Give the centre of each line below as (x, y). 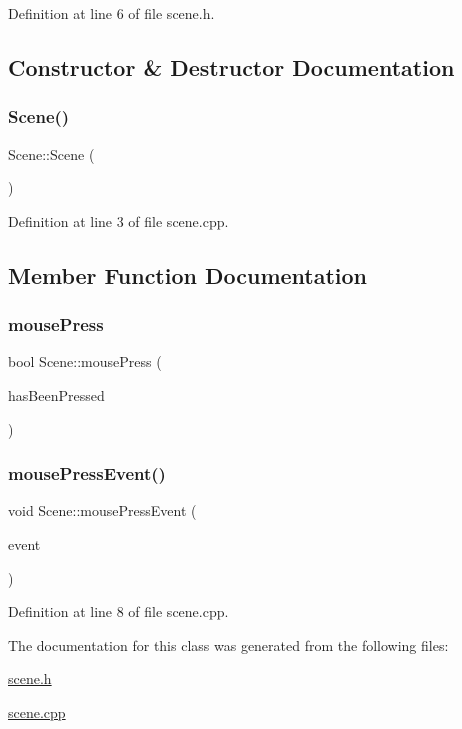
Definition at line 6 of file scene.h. (111, 13)
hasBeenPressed (56, 394)
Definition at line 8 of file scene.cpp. (118, 611)
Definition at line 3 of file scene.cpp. (118, 220)
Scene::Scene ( (51, 153)
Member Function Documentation (188, 274)
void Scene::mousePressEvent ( (102, 510)
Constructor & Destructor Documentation (231, 66)
